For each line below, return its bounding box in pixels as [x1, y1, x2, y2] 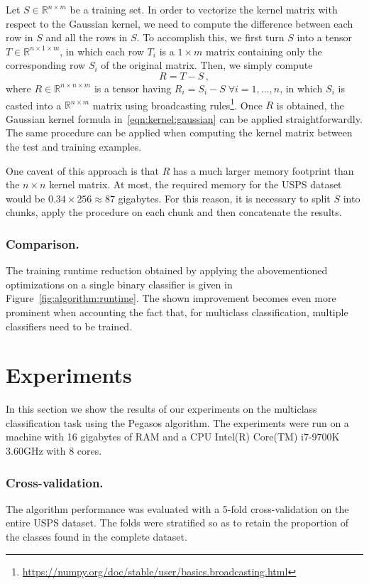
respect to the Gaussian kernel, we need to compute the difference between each [6, 16, 353, 31]
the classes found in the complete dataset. [6, 529, 187, 544]
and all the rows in [45, 30, 128, 45]
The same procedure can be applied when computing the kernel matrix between [6, 125, 353, 140]
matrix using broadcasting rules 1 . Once [92, 95, 263, 112]
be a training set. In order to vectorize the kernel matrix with [70, 2, 338, 16]
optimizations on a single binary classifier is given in [6, 276, 233, 291]
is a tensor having [94, 80, 172, 95]
